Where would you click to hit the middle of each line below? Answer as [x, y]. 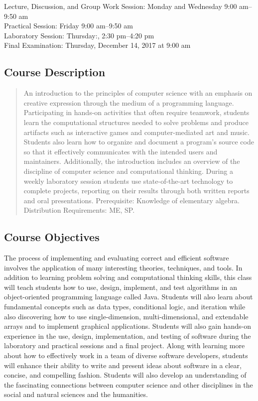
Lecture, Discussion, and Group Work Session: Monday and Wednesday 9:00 [121, 6]
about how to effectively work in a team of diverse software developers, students [126, 355]
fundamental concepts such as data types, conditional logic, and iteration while [125, 307]
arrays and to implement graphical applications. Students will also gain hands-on [128, 326]
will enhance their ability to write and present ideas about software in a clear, [123, 365]
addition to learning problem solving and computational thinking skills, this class [128, 277]
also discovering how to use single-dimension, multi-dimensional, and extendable [126, 316]
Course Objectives [52, 237]
